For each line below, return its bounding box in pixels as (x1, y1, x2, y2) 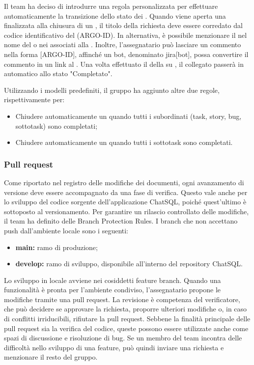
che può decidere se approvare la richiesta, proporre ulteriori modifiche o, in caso (4, 304, 247, 314)
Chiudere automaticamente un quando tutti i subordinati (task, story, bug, (15, 111, 242, 121)
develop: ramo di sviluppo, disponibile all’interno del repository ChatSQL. (15, 258, 243, 269)
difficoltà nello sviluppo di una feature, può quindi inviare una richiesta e (4, 342, 224, 352)
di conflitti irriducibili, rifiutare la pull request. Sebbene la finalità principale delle (4, 313, 251, 324)
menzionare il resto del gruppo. (4, 352, 98, 362)
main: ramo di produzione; (15, 242, 98, 252)
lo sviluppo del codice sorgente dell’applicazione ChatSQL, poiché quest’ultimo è (4, 197, 247, 207)
